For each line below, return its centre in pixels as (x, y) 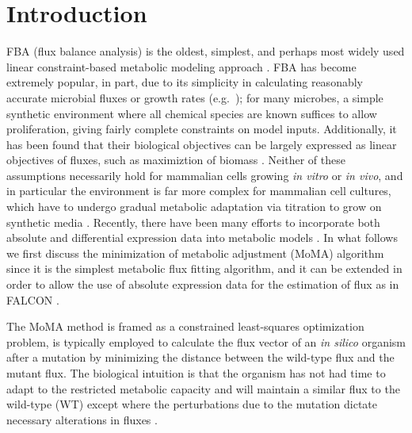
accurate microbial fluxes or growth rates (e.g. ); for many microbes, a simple (195, 97)
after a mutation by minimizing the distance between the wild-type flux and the (200, 357)
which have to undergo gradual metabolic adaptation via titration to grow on (194, 207)
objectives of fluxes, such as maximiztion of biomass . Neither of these (176, 160)
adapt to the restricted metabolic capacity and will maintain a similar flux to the (203, 388)
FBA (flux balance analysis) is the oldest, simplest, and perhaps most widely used (206, 51)
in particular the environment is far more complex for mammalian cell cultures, (199, 191)
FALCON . (33, 299)
